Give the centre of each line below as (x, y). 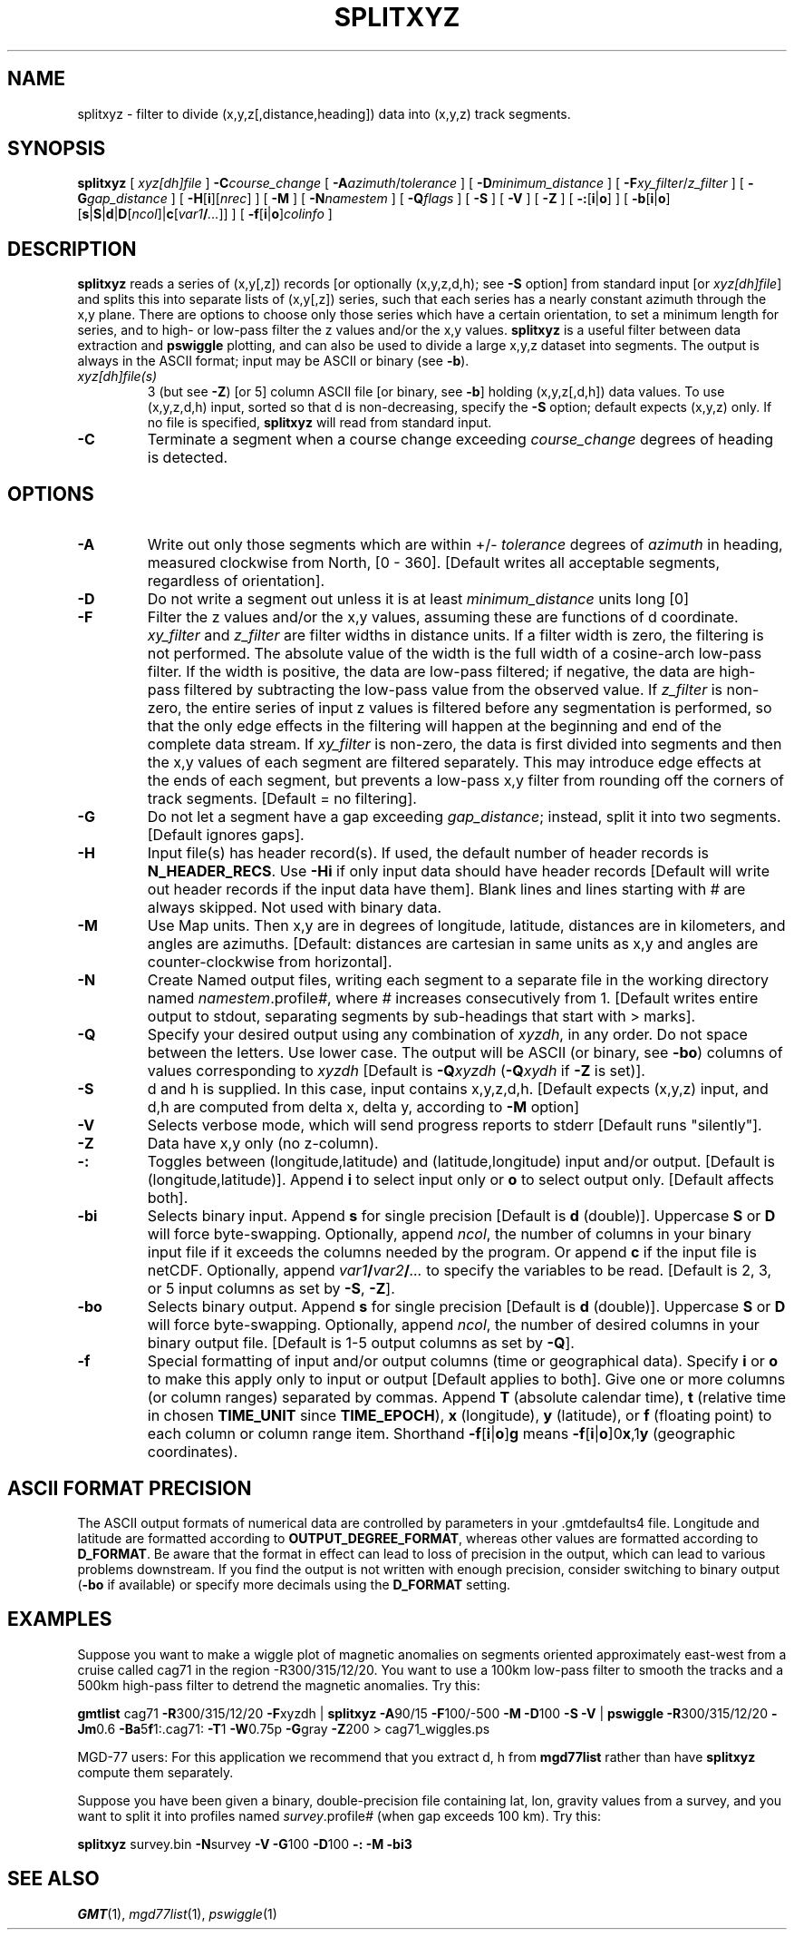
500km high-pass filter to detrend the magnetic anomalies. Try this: (279, 1685)
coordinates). (193, 1452)
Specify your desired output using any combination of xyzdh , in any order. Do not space (447, 1035)
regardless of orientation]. (236, 581)
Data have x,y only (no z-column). (263, 1144)
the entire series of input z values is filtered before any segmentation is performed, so (479, 708)
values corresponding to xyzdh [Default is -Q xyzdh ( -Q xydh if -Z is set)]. (396, 1071)
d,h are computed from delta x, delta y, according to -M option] (363, 1107)
